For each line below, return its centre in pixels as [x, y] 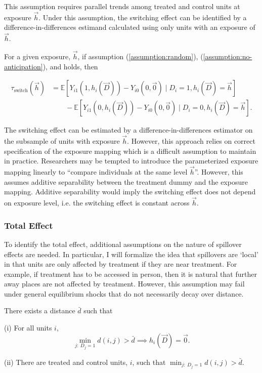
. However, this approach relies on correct [191, 141]
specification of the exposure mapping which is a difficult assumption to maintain [130, 151]
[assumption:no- [228, 56]
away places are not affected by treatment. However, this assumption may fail [124, 284]
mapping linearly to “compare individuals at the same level [96, 172]
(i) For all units [28, 328]
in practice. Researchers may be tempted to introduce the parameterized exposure [131, 161]
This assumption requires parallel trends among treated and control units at [122, 6]
